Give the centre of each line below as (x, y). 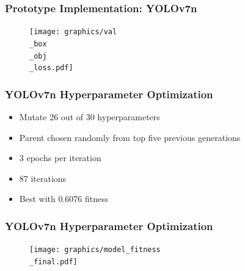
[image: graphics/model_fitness (95, 250)
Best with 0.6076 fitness (64, 199)
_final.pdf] (53, 262)
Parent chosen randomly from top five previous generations (130, 137)
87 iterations (43, 178)
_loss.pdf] (51, 68)
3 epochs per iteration (60, 158)
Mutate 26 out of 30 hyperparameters (90, 117)
